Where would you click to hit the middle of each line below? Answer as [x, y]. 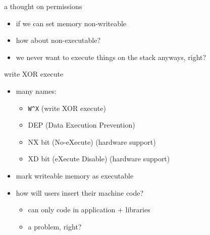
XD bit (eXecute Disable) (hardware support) [99, 159]
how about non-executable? [58, 40]
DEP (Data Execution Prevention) [82, 125]
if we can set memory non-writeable [71, 23]
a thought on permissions [43, 6]
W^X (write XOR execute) [67, 108]
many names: [36, 91]
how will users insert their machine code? [80, 192]
